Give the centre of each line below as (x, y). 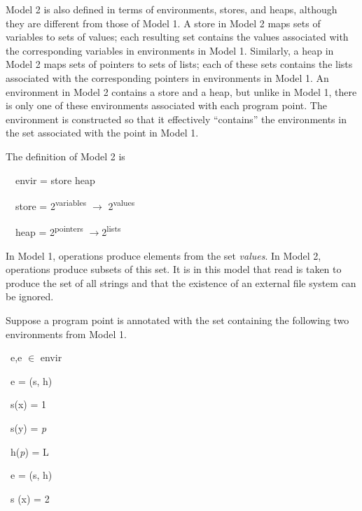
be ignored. (30, 296)
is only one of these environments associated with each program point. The (166, 105)
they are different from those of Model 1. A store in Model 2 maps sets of (163, 23)
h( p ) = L (29, 451)
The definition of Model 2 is (65, 156)
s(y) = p (28, 427)
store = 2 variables (51, 205)
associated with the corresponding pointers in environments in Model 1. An (167, 77)
